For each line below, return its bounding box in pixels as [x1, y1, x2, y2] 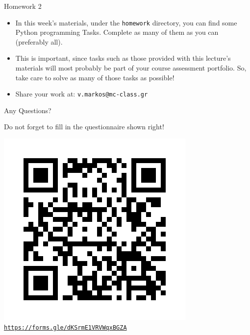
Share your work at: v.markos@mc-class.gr [15, 89, 148, 99]
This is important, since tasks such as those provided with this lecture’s [15, 53, 231, 63]
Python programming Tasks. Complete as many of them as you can [15, 27, 219, 37]
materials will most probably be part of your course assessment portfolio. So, [15, 63, 247, 73]
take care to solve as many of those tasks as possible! [15, 72, 175, 82]
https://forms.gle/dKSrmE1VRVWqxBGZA [4, 324, 127, 331]
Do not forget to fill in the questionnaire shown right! [4, 121, 164, 132]
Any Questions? [4, 105, 51, 115]
